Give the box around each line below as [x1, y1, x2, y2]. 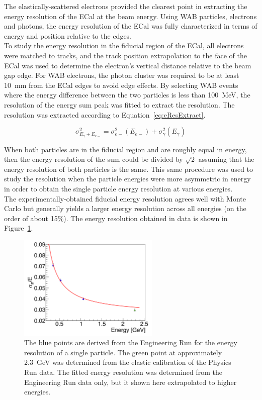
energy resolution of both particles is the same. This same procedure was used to [4, 163, 253, 174]
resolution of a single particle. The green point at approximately [24, 347, 222, 357]
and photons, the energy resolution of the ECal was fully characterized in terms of [4, 21, 257, 31]
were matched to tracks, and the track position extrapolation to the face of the [4, 50, 247, 60]
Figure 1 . [4, 223, 33, 233]
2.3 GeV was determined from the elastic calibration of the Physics [24, 357, 231, 367]
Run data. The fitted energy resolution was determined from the [24, 366, 223, 377]
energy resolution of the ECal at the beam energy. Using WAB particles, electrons [4, 11, 257, 21]
